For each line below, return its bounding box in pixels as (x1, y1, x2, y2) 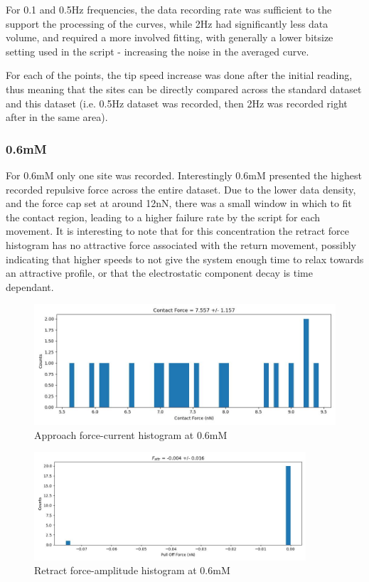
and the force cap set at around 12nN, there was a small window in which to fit (6, 196, 352, 211)
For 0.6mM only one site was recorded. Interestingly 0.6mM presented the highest (6, 167, 362, 182)
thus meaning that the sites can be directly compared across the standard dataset (6, 81, 362, 96)
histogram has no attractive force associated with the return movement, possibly (6, 237, 356, 252)
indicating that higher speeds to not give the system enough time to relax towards (6, 251, 364, 266)
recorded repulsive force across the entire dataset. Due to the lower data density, (6, 181, 356, 196)
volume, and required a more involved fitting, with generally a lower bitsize (6, 30, 333, 45)
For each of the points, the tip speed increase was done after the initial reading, (6, 68, 353, 83)
